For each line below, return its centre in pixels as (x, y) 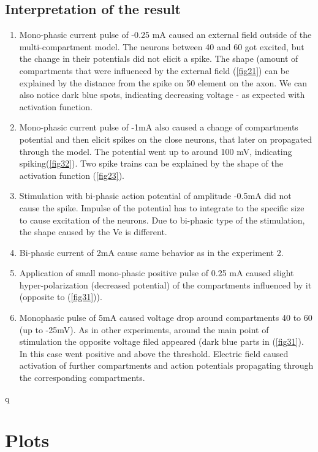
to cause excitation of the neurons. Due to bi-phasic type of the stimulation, (162, 220)
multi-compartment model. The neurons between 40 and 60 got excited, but (162, 46)
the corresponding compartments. (82, 378)
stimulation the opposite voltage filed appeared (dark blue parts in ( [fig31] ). (161, 341)
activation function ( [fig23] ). (72, 175)
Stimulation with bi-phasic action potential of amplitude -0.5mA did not (155, 196)
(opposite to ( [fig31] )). (61, 297)
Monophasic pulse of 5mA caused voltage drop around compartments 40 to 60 (166, 318)
